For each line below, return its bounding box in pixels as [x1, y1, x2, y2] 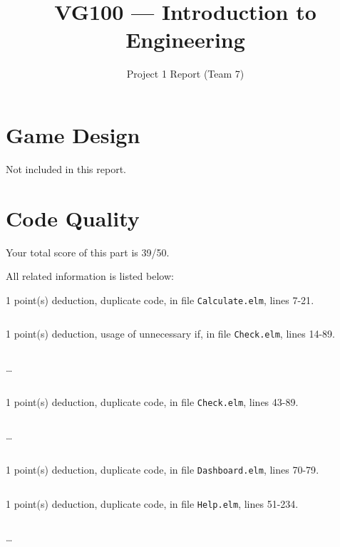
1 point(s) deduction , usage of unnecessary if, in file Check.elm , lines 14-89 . [6, 326, 335, 341]
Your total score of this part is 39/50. [6, 244, 170, 259]
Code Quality [6, 203, 140, 232]
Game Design [6, 120, 140, 149]
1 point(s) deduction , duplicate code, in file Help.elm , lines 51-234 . [6, 496, 299, 511]
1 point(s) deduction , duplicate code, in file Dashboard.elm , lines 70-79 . [6, 462, 319, 476]
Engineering [125, 25, 245, 54]
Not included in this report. [6, 161, 126, 176]
